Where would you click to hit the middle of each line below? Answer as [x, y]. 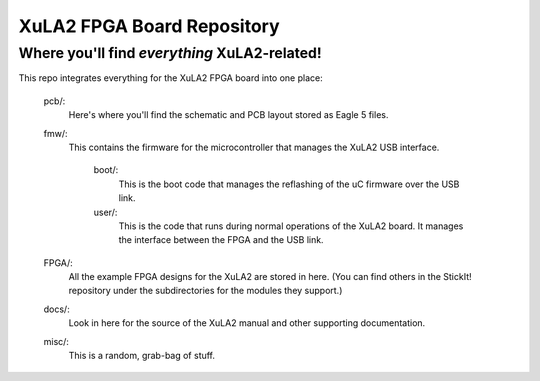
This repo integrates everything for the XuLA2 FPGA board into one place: [171, 78]
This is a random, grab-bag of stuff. [141, 356]
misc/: [56, 341]
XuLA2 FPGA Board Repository [149, 26]
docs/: [56, 309]
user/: [105, 212]
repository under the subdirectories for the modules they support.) [205, 291]
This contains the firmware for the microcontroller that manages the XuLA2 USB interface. [254, 147]
